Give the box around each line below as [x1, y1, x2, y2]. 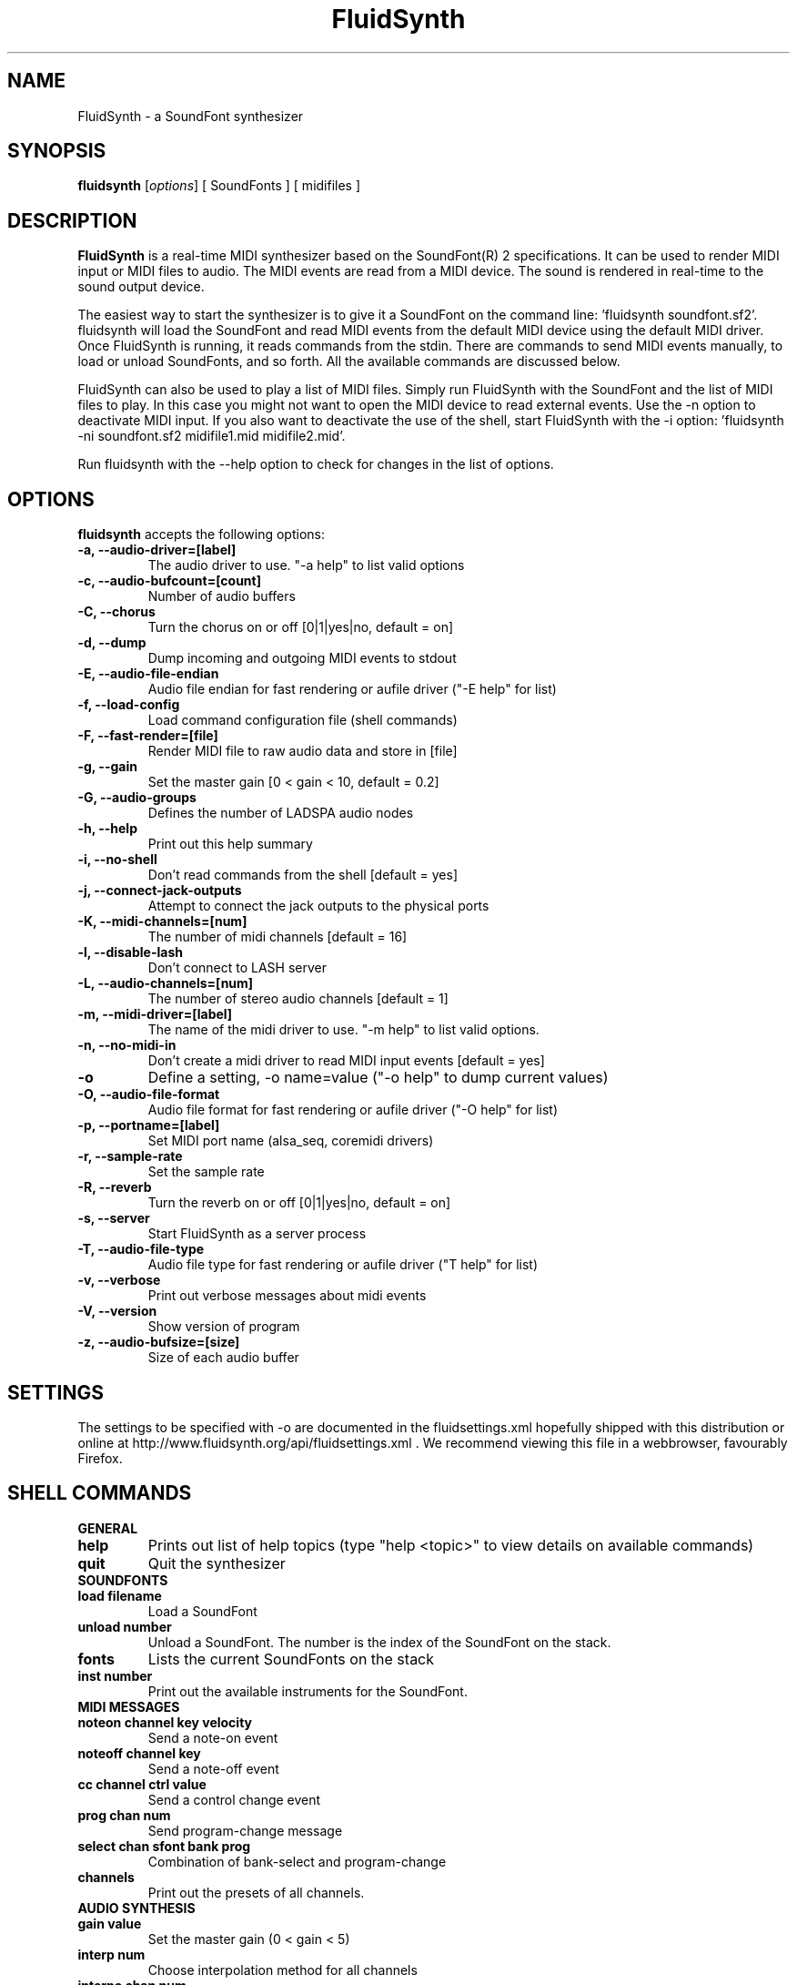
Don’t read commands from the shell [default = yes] [147, 867, 458, 883]
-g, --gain [77, 758, 137, 775]
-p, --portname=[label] [77, 1117, 220, 1134]
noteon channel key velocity [77, 1714, 252, 1730]
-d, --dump [77, 635, 146, 651]
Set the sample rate [147, 1164, 265, 1180]
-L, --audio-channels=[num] [77, 975, 254, 992]
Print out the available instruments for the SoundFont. [147, 1683, 468, 1699]
